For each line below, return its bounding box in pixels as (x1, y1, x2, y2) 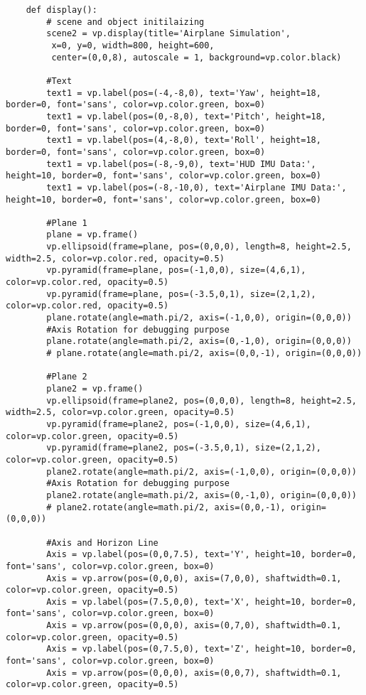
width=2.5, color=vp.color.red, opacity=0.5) (6, 253, 225, 264)
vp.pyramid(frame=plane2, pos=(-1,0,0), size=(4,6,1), (46, 419, 311, 429)
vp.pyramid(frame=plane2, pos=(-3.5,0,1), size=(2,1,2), (46, 443, 321, 453)
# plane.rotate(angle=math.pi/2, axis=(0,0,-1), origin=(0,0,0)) (46, 348, 362, 359)
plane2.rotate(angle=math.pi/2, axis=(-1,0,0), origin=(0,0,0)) (46, 466, 357, 477)
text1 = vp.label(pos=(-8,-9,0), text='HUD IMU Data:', (46, 158, 316, 169)
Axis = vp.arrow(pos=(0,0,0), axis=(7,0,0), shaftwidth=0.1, (46, 573, 342, 583)
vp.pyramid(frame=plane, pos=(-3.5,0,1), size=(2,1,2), (46, 289, 316, 299)
